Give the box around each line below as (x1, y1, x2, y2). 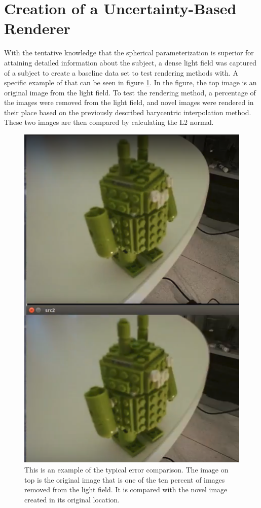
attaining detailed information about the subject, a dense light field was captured (4, 57, 257, 67)
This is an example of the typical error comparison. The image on (24, 464, 229, 475)
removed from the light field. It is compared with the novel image (24, 484, 228, 495)
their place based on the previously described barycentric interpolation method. (4, 107, 251, 117)
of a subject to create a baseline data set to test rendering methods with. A (4, 67, 239, 78)
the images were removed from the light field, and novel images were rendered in (4, 97, 254, 108)
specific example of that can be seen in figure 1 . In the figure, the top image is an (4, 77, 257, 88)
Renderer (4, 18, 70, 39)
